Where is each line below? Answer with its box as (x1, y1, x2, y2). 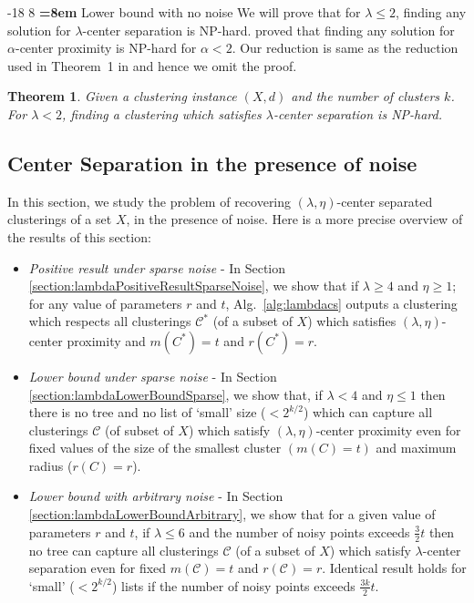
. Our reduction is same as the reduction (232, 38, 459, 57)
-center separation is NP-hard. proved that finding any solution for (82, 20, 455, 39)
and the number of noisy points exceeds (189, 522, 410, 541)
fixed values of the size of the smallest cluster (28, 438, 282, 457)
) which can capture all (303, 403, 433, 422)
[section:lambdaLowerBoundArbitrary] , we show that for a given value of (28, 505, 436, 524)
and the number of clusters (291, 87, 440, 106)
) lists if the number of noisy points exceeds (112, 576, 355, 595)
